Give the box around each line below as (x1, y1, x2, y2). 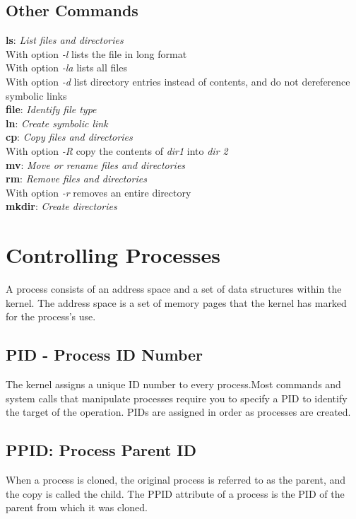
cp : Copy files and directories (6, 129, 133, 144)
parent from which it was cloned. (6, 500, 148, 515)
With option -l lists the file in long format (6, 46, 187, 61)
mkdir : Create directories (6, 199, 117, 214)
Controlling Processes (6, 240, 220, 269)
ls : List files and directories (6, 33, 124, 47)
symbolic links (6, 88, 67, 103)
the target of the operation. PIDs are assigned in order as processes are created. (6, 404, 351, 419)
